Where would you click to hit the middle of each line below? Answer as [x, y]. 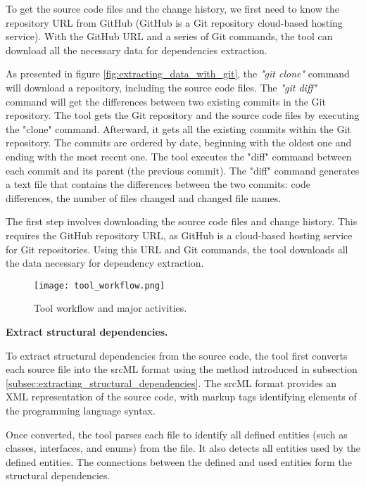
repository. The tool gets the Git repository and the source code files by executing [183, 115]
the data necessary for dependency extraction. [105, 263]
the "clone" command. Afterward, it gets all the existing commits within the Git [178, 128]
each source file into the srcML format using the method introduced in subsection [182, 369]
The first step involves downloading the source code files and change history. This [182, 221]
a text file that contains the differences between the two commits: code [158, 184]
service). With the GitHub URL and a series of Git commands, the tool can [169, 36]
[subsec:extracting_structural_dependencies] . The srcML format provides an [171, 382]
